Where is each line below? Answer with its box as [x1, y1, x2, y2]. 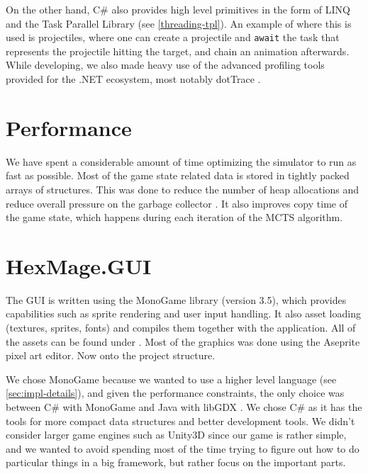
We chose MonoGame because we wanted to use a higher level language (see [6, 371, 337, 386]
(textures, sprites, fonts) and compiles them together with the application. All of [6, 320, 356, 335]
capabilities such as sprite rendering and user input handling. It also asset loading [6, 306, 361, 321]
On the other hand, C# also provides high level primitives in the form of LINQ [6, 2, 350, 16]
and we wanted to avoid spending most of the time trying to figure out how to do [6, 441, 359, 456]
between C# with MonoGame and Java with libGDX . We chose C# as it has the [6, 400, 362, 414]
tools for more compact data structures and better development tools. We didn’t [6, 413, 355, 428]
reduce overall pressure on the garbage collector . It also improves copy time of [6, 196, 347, 210]
